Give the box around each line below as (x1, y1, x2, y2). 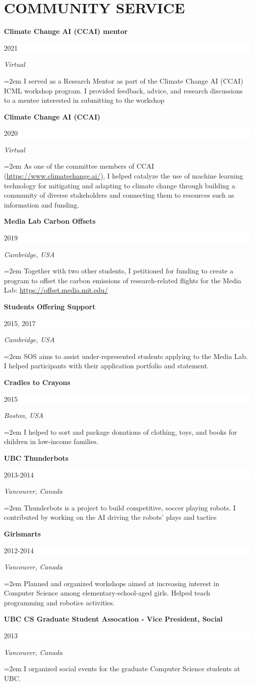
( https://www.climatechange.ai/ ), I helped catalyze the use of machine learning (4, 171, 243, 181)
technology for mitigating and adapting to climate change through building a (4, 180, 235, 190)
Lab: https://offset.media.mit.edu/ (4, 285, 108, 295)
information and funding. (4, 199, 79, 209)
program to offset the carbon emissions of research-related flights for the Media (4, 275, 242, 285)
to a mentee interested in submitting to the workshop (4, 95, 164, 105)
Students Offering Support (4, 301, 96, 311)
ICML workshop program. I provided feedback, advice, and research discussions (4, 85, 243, 95)
